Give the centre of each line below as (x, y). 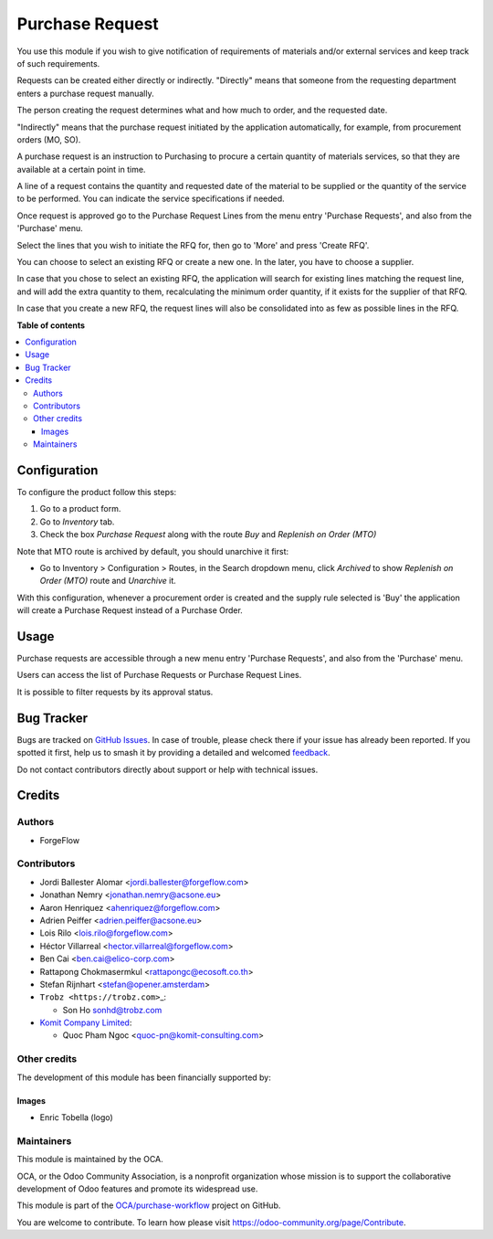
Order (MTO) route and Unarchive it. (108, 581)
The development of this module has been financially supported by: (144, 1077)
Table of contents (51, 325)
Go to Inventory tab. (77, 522)
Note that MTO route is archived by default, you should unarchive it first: (153, 551)
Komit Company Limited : (86, 1022)
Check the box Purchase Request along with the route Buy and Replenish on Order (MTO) (208, 535)
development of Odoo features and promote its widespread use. (137, 1189)
